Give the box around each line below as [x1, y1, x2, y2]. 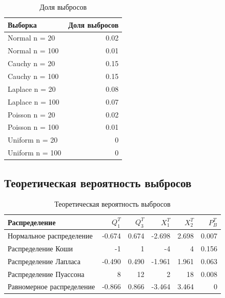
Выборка [8, 19, 37, 30]
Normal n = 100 [8, 45, 59, 56]
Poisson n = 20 [8, 109, 55, 120]
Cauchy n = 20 [8, 58, 55, 69]
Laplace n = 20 [8, 83, 56, 94]
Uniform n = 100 [8, 147, 62, 158]
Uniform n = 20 [8, 134, 58, 145]
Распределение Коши [8, 243, 73, 253]
